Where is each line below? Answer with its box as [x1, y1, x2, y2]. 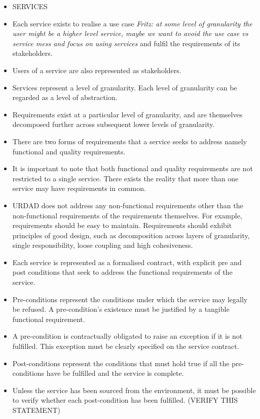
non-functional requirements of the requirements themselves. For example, [12, 210, 242, 220]
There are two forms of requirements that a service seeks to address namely [12, 136, 247, 146]
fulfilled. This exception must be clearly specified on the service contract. [12, 341, 239, 351]
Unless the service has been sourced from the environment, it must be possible [12, 384, 256, 395]
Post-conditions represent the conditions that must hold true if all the [12, 358, 230, 368]
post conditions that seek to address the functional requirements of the [12, 267, 233, 277]
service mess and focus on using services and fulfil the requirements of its [12, 38, 240, 48]
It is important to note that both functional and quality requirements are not [12, 163, 253, 174]
